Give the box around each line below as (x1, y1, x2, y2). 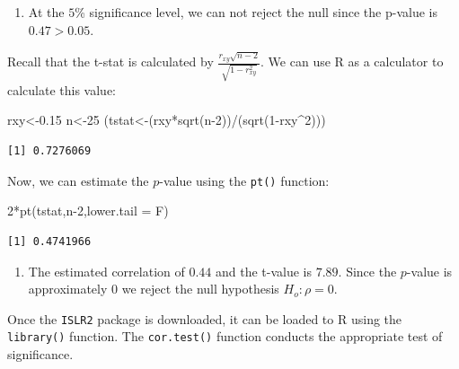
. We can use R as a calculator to (260, 52, 444, 71)
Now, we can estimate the (7, 171, 149, 189)
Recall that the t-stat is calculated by (7, 52, 214, 71)
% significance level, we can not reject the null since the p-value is (75, 3, 437, 21)
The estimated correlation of (28, 261, 185, 280)
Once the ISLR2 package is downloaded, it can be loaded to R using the (7, 309, 402, 328)
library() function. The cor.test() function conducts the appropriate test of (7, 327, 443, 346)
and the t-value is (216, 261, 313, 280)
